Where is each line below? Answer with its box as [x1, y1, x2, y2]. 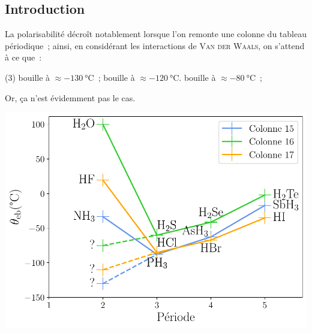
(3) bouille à [5, 71, 50, 83]
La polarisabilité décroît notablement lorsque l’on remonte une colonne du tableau [5, 28, 307, 40]
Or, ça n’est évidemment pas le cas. [5, 91, 136, 104]
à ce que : [5, 51, 42, 63]
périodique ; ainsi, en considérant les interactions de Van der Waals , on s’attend [5, 39, 305, 52]
